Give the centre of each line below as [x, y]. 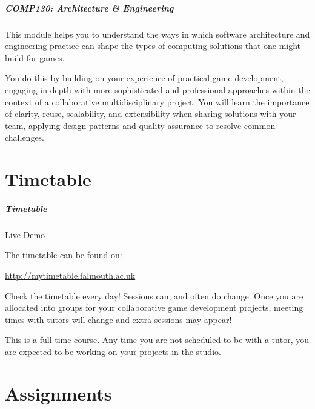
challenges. [25, 137]
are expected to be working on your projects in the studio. [113, 351]
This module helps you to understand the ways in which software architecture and [157, 34]
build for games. [35, 57]
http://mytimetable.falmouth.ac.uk [70, 275]
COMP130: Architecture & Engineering [89, 8]
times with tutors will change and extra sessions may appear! [118, 319]
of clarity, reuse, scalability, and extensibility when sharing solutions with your [151, 114]
